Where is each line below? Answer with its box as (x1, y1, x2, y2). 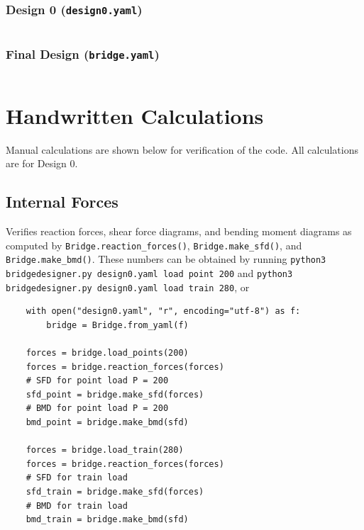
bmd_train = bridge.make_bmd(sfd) (26, 514, 189, 525)
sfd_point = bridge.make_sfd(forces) (26, 389, 204, 400)
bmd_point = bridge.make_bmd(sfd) (26, 417, 189, 428)
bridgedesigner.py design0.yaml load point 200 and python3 (6, 265, 293, 280)
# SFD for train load (26, 473, 128, 483)
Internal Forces (6, 191, 118, 213)
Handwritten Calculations (6, 101, 264, 130)
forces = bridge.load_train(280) (26, 445, 184, 456)
